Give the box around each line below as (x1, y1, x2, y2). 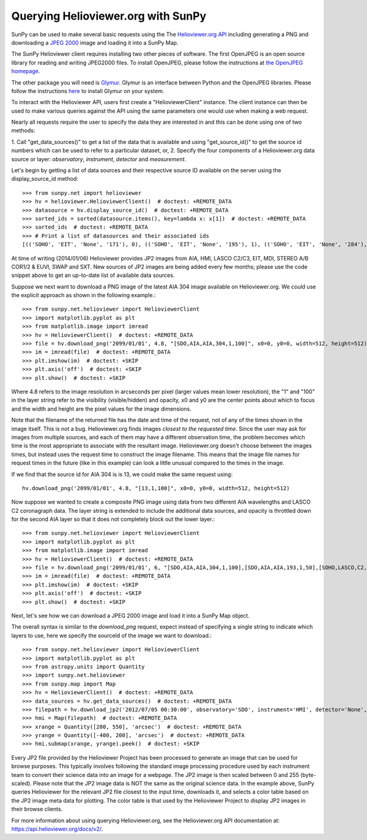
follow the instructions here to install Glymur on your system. (11, 87, 165, 94)
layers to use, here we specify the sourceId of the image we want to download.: (11, 632, 212, 639)
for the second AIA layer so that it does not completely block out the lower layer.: (11, 515, 215, 523)
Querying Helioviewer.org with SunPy (11, 9, 207, 23)
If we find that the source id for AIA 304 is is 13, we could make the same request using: (11, 471, 233, 478)
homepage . (11, 67, 40, 75)
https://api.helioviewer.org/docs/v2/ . (11, 825, 103, 833)
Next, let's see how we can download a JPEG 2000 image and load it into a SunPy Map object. (11, 611, 250, 619)
